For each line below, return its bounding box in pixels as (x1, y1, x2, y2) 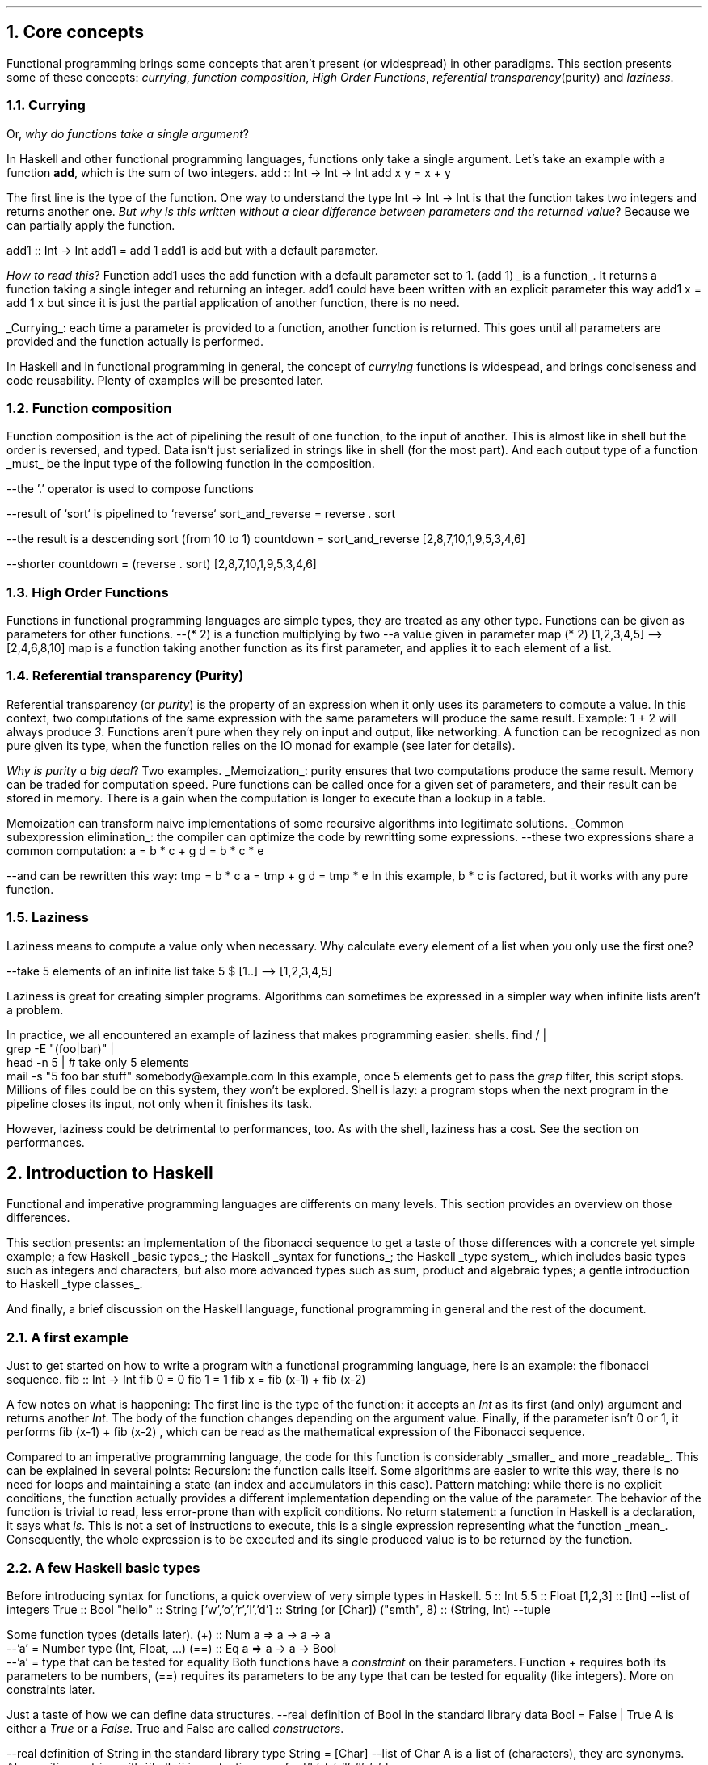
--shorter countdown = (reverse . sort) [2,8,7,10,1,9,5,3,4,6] (6, 557, 317, 571)
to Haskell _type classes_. (6, 1277, 143, 1291)
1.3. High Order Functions (6, 583, 169, 600)
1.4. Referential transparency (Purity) (6, 668, 244, 685)
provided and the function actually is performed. (6, 334, 264, 348)
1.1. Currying (6, 97, 86, 114)
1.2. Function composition (6, 399, 172, 416)
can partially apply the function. (6, 217, 175, 232)
